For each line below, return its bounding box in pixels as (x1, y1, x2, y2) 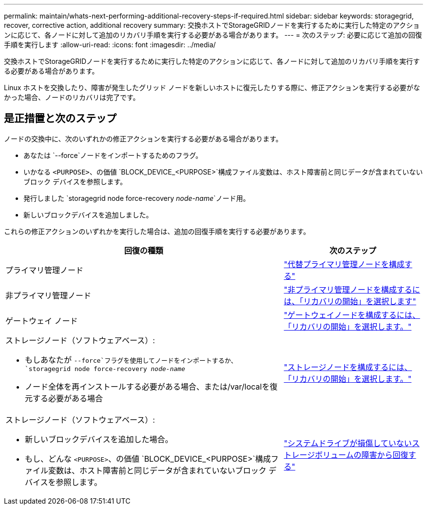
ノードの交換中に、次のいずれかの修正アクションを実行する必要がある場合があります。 (4, 134, 283, 143)
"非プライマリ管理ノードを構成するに (284, 284, 420, 294)
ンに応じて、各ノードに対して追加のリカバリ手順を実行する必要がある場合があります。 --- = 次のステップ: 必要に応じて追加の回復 (4, 31, 422, 39)
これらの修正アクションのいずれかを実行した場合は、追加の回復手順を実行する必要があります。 (4, 227, 310, 235)
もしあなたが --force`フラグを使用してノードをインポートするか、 (25, 354, 237, 365)
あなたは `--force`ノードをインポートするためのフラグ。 (23, 151, 203, 159)
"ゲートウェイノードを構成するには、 (284, 310, 420, 320)
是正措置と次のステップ (4, 112, 116, 125)
